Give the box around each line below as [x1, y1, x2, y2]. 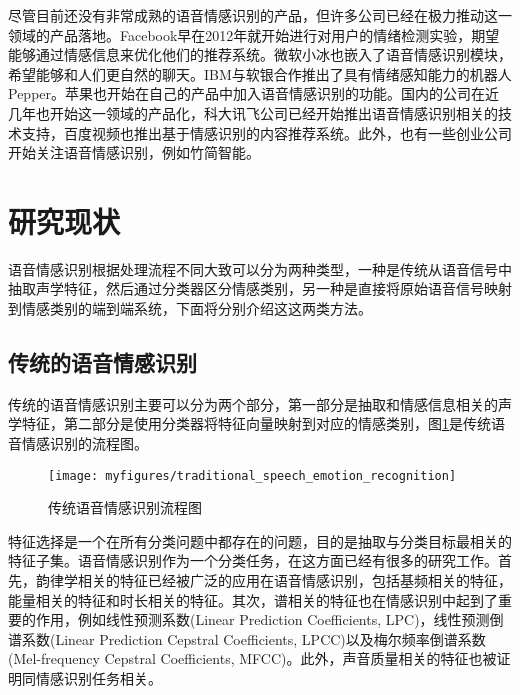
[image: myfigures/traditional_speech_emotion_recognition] [48, 468, 457, 483]
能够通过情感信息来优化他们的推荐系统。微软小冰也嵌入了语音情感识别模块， [8, 44, 512, 65]
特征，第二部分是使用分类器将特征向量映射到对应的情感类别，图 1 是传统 [21, 413, 491, 434]
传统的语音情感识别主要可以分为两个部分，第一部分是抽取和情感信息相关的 [8, 393, 498, 414]
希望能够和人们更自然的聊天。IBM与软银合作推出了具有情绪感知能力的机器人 [8, 63, 512, 84]
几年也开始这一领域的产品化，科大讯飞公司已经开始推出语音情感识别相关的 [8, 102, 498, 123]
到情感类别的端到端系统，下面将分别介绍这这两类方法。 [8, 298, 372, 319]
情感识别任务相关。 [35, 668, 162, 689]
